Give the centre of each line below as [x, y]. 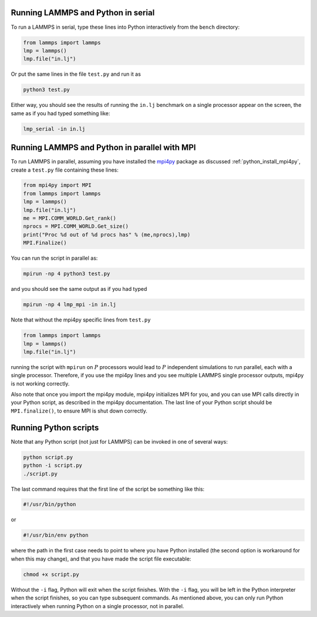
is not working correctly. [40, 383]
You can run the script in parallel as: [54, 258]
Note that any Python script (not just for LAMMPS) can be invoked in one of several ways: [119, 441]
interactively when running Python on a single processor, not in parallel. [97, 606]
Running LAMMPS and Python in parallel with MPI [103, 148]
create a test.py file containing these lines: [65, 170]
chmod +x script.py [51, 574]
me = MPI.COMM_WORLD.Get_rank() [70, 218]
